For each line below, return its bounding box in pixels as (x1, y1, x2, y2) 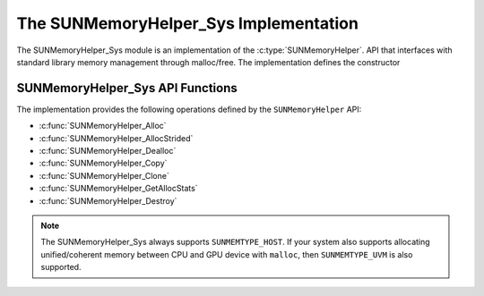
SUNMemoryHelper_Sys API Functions (16, 80, 238, 96)
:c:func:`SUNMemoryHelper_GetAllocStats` (39, 183, 198, 194)
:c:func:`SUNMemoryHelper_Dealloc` (39, 146, 177, 156)
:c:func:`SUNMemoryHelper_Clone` (39, 170, 169, 181)
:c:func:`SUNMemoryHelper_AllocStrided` (39, 132, 194, 143)
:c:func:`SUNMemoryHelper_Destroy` (39, 195, 177, 206)
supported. (40, 262, 82, 273)
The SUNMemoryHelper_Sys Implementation (16, 13, 359, 33)
